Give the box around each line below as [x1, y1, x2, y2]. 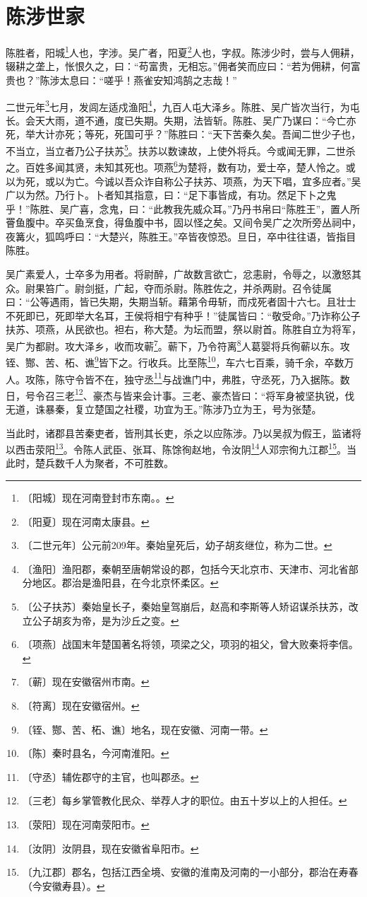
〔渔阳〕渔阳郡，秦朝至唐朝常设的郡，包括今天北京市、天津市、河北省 [22, 561, 349, 576]
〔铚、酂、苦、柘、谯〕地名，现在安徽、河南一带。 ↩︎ [22, 722, 268, 736]
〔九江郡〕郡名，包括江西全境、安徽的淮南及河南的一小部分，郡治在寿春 [22, 864, 359, 879]
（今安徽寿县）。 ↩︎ [22, 878, 105, 893]
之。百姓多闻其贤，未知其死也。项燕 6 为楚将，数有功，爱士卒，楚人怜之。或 [6, 158, 356, 174]
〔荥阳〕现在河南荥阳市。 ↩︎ [22, 816, 150, 831]
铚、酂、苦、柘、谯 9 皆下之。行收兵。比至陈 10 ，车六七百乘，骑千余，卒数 [6, 353, 344, 369]
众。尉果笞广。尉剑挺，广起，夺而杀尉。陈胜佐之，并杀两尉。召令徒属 [6, 280, 332, 295]
